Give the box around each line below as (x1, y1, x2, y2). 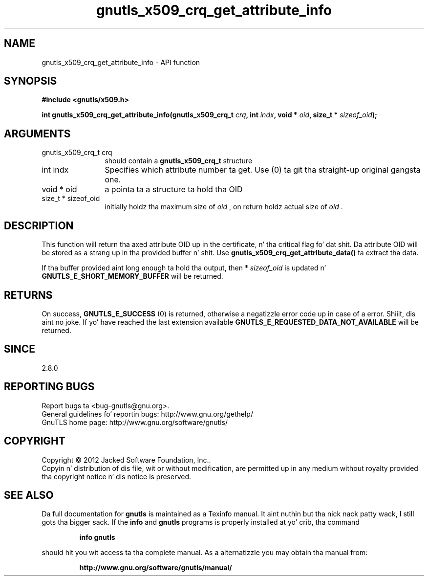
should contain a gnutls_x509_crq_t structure (105, 156, 253, 165)
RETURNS (4, 289, 53, 301)
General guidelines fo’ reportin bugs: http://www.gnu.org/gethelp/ (42, 409, 253, 418)
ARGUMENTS (4, 127, 71, 140)
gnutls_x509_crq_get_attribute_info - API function (42, 58, 200, 67)
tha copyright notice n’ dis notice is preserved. (42, 472, 192, 481)
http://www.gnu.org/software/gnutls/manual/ (79, 563, 232, 572)
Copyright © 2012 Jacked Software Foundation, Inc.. (42, 455, 211, 464)
